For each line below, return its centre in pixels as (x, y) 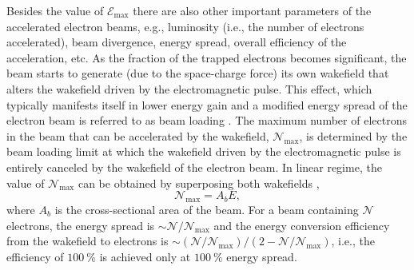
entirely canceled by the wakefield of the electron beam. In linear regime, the (194, 167)
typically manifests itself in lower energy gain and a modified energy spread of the (207, 104)
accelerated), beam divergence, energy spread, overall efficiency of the (177, 42)
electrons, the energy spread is (81, 225)
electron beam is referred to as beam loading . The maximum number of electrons (207, 120)
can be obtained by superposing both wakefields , (199, 183)
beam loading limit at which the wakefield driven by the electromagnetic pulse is (204, 151)
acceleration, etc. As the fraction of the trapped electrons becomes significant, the (207, 57)
